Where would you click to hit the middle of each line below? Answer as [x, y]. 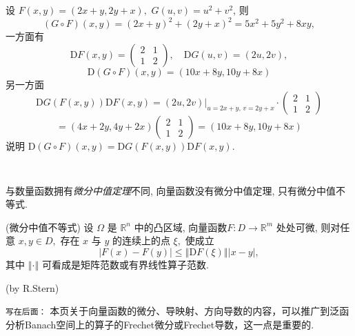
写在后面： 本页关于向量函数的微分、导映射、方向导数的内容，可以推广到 [168, 311]
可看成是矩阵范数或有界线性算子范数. [125, 264]
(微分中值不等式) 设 [50, 227]
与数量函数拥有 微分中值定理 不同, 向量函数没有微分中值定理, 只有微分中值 [171, 190]
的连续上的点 [141, 240]
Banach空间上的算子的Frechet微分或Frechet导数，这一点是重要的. [169, 324]
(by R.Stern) [32, 287]
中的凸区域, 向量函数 [181, 227]
